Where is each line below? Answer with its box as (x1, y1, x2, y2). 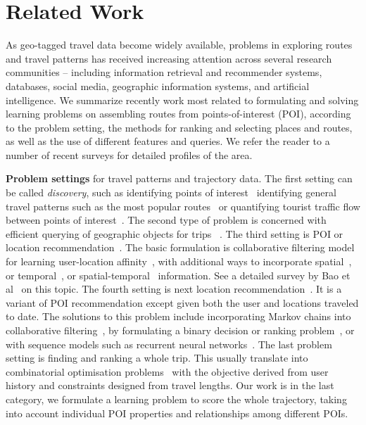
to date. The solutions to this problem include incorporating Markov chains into (6, 309, 351, 324)
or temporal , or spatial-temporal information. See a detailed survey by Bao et (6, 267, 351, 282)
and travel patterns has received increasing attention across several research (6, 51, 332, 65)
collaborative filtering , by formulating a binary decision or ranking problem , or (6, 323, 355, 337)
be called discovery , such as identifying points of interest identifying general (6, 185, 336, 200)
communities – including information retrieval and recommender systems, (6, 65, 322, 80)
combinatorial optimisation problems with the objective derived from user (6, 364, 329, 379)
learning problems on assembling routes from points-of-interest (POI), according (6, 106, 351, 121)
